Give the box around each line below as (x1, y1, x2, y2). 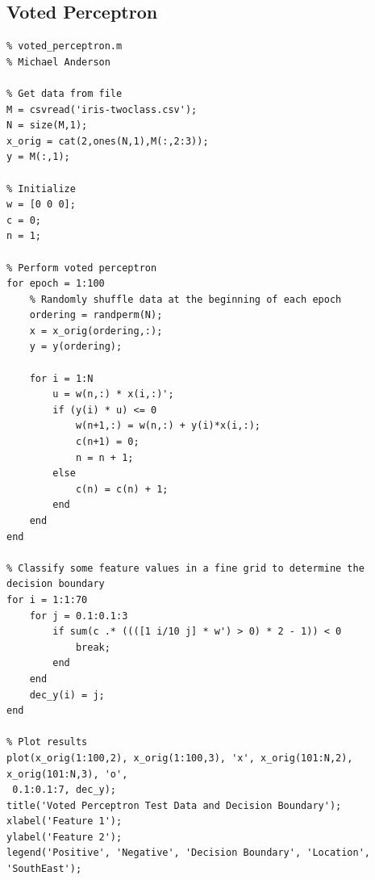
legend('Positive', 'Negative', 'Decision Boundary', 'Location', (6, 847, 371, 859)
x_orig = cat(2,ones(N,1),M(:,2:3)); (6, 135, 209, 147)
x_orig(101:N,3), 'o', (6, 768, 128, 780)
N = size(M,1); (6, 119, 88, 132)
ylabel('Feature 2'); (6, 831, 123, 843)
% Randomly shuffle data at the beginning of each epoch (29, 293, 342, 305)
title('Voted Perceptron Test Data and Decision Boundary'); (6, 799, 342, 811)
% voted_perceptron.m (6, 40, 123, 52)
